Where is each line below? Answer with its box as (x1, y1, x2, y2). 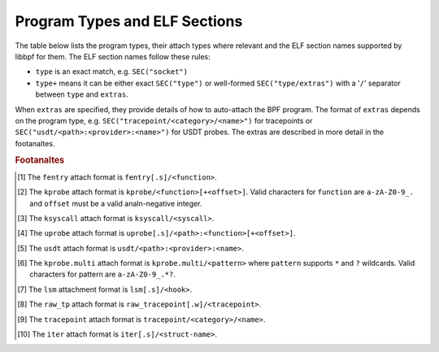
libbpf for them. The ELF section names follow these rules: (15, 51, 211, 61)
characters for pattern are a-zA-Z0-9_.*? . (29, 269, 176, 280)
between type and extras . (35, 89, 129, 99)
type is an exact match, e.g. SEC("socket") (35, 67, 189, 76)
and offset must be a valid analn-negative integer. (29, 198, 202, 208)
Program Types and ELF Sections (15, 12, 243, 30)
